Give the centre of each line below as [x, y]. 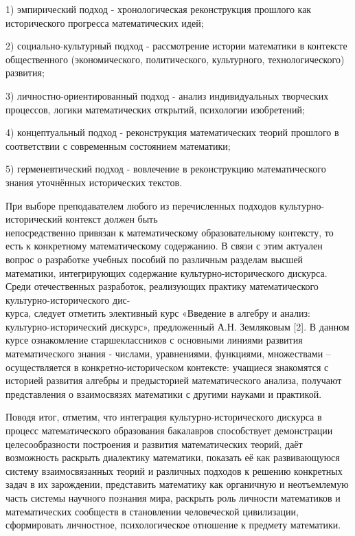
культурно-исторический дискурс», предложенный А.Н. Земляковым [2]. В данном [177, 326]
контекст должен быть [112, 219]
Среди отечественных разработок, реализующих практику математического [162, 286]
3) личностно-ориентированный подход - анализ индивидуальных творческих [167, 95]
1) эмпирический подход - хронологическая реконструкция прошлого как [159, 9]
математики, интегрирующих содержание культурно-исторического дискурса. [167, 272]
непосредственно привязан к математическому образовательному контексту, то [170, 232]
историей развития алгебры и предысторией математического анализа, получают [174, 380]
